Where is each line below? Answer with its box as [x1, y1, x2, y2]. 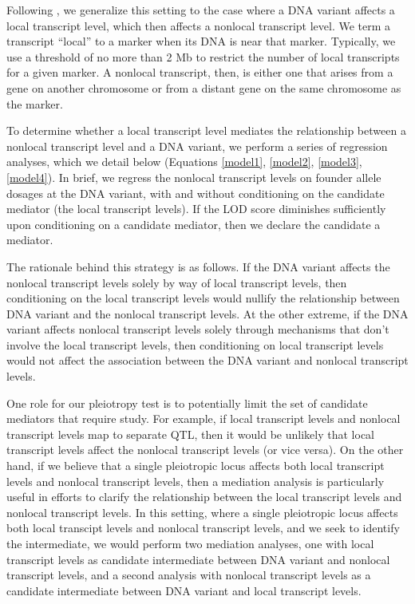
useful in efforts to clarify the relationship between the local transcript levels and [6, 488, 402, 505]
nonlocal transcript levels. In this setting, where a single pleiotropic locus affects [6, 503, 398, 520]
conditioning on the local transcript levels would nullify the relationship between [6, 290, 400, 306]
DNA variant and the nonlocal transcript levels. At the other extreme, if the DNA [6, 305, 409, 322]
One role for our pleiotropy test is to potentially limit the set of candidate [6, 394, 368, 411]
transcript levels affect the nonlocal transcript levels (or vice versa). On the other [6, 441, 404, 458]
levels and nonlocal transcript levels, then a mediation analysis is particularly [6, 472, 385, 489]
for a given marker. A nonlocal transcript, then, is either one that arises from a [6, 64, 393, 81]
